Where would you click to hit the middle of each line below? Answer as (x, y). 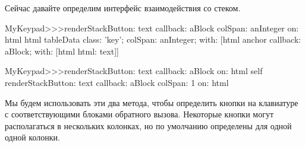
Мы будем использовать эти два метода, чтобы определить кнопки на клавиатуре (152, 102)
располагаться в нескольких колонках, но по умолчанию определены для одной (148, 125)
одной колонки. (32, 137)
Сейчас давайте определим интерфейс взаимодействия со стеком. (123, 8)
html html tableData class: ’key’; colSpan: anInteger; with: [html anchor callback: (153, 39)
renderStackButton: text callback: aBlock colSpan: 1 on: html (117, 82)
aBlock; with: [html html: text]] (62, 51)
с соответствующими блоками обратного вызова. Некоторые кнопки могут (139, 114)
